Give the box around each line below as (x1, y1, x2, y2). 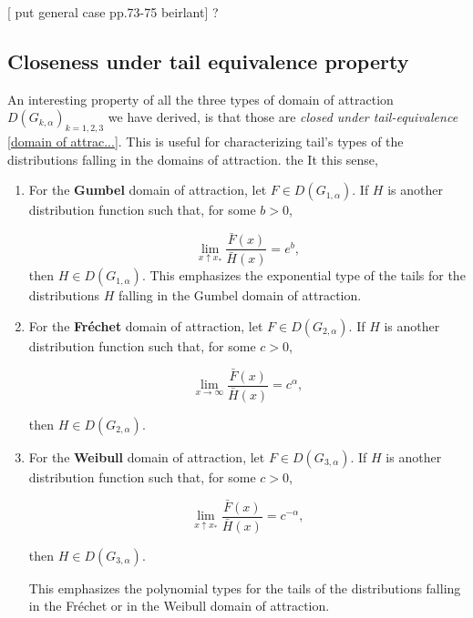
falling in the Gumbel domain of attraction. (118, 286, 362, 305)
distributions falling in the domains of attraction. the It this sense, (7, 149, 378, 168)
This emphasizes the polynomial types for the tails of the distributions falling (28, 578, 461, 597)
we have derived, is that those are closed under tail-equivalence (108, 107, 458, 127)
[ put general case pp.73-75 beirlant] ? (7, 3, 219, 21)
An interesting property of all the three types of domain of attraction (7, 89, 394, 108)
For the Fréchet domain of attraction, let (28, 316, 263, 335)
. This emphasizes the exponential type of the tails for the (141, 266, 466, 285)
